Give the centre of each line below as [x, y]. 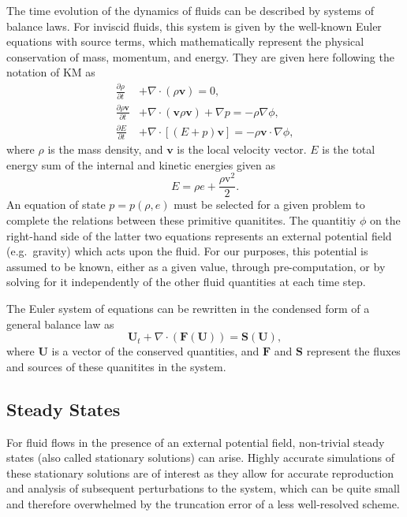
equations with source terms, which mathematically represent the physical [185, 41]
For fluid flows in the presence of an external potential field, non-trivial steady [196, 442]
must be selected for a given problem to [269, 205]
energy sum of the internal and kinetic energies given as [141, 164]
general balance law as [60, 324]
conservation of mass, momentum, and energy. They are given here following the [200, 56]
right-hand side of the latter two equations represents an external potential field [199, 235]
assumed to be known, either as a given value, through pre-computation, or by [196, 266]
